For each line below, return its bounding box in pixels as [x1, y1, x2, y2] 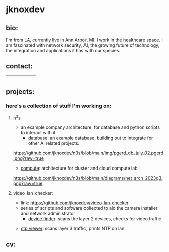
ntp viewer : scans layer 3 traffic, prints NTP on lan [20, 225, 125, 232]
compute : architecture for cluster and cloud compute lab [20, 165, 138, 172]
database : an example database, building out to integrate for [28, 135, 153, 141]
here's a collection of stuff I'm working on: [6, 102, 112, 109]
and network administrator [20, 210, 76, 217]
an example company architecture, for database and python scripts [20, 124, 160, 130]
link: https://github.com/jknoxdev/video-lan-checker [20, 200, 129, 206]
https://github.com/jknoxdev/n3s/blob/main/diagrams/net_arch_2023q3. [13, 175, 163, 181]
